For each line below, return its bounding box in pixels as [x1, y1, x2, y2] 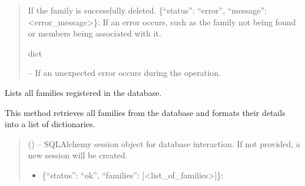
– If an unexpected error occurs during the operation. [28, 67, 221, 79]
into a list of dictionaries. [5, 118, 95, 130]
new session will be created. [28, 149, 128, 161]
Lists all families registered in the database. [5, 86, 162, 98]
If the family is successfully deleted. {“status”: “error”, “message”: [28, 4, 267, 16]
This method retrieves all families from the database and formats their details [5, 106, 286, 118]
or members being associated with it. [28, 27, 161, 39]
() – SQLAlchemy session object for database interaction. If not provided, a [28, 137, 300, 150]
